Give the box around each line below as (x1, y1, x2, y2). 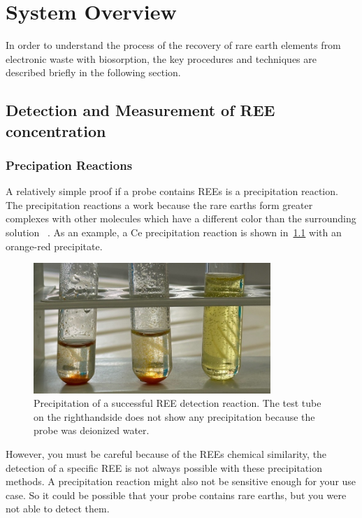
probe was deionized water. (34, 423, 150, 438)
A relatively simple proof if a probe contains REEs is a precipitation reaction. (6, 184, 338, 199)
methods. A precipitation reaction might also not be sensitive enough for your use (6, 474, 356, 489)
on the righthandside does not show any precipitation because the (34, 409, 315, 424)
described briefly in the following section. (6, 65, 181, 80)
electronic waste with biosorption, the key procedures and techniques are (6, 51, 317, 66)
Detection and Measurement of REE (6, 99, 275, 121)
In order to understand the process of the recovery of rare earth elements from (6, 38, 341, 52)
